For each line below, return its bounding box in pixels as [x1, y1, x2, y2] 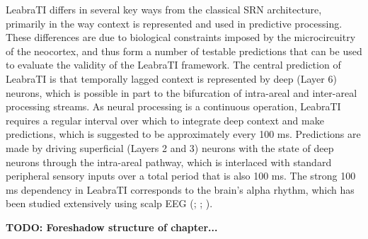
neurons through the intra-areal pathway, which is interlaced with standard [6, 154, 332, 169]
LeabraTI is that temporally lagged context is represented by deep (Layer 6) [6, 71, 337, 86]
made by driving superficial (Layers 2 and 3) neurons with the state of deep [6, 140, 334, 155]
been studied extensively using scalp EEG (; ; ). [6, 196, 213, 211]
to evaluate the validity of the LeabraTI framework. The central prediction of [6, 57, 341, 72]
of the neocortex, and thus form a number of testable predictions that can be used [6, 43, 362, 58]
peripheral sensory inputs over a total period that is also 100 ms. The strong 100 [6, 168, 356, 183]
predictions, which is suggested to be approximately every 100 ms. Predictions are [6, 127, 361, 141]
